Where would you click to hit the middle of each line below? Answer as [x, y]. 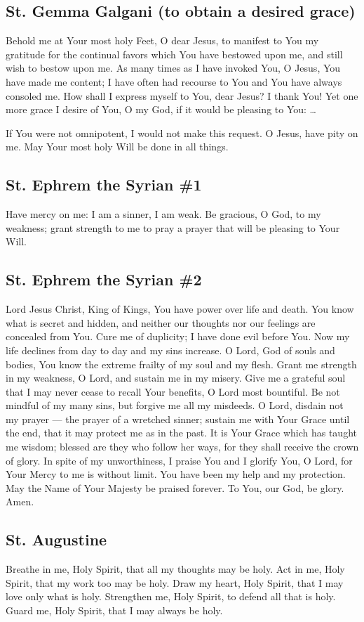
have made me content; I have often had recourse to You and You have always [174, 81]
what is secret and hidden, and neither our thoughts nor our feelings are [161, 322]
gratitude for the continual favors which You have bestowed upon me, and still [174, 54]
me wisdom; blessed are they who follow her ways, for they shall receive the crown [182, 447]
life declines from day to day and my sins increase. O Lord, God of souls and [170, 350]
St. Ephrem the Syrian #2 [104, 279]
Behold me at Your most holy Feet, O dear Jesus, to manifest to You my [162, 40]
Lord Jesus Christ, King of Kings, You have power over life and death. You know [180, 309]
